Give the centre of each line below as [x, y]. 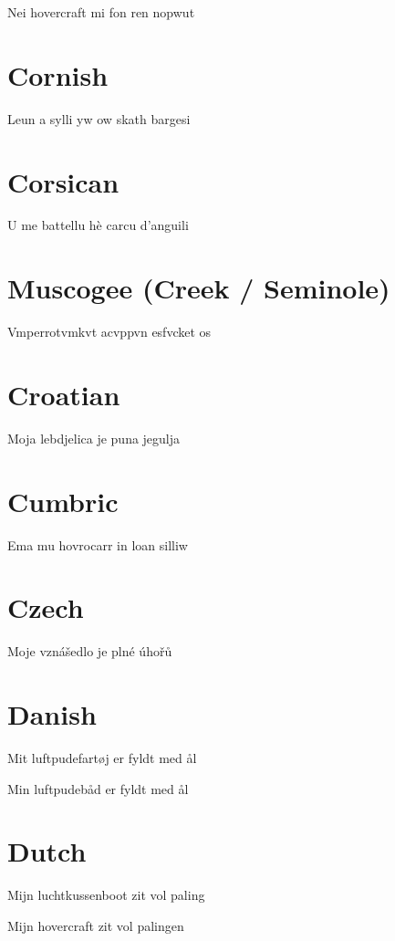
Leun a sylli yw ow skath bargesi [99, 118]
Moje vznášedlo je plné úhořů [90, 651]
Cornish [58, 74]
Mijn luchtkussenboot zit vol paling [106, 895]
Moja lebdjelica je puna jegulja [94, 438]
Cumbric [63, 501]
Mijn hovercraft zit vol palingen [96, 925]
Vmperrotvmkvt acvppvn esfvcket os [109, 332]
